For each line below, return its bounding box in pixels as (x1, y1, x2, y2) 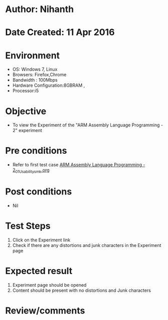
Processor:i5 (12, 88, 39, 94)
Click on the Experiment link (12, 237, 71, 243)
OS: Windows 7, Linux (12, 67, 58, 73)
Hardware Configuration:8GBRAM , (12, 82, 85, 89)
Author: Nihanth (5, 4, 74, 15)
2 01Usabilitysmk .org (12, 167, 50, 174)
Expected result (5, 266, 73, 277)
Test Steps (5, 220, 51, 232)
